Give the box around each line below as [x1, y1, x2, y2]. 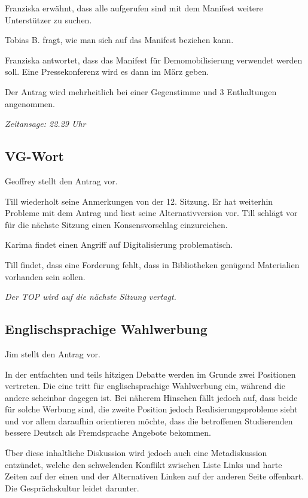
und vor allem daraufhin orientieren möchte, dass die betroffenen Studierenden [5, 414, 293, 427]
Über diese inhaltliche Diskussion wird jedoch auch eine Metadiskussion [5, 447, 267, 459]
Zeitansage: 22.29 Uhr [5, 117, 86, 130]
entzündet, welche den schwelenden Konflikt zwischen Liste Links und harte [5, 458, 282, 470]
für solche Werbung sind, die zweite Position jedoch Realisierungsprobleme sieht [5, 403, 298, 415]
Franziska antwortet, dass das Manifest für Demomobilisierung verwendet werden [5, 53, 303, 66]
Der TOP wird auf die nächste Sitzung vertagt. [5, 290, 176, 303]
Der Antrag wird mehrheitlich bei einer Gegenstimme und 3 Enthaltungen [5, 85, 277, 98]
